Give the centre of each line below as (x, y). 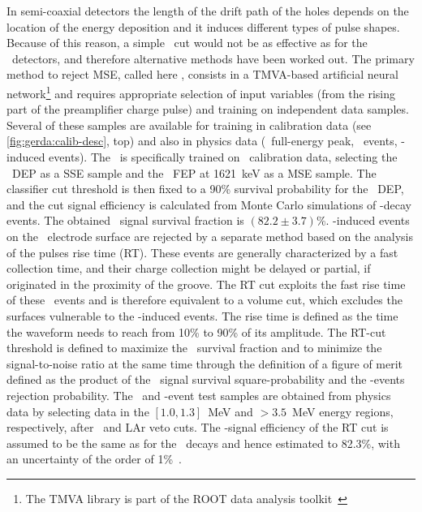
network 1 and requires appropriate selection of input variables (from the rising (201, 92)
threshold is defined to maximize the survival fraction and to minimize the (194, 348)
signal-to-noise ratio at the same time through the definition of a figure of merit (205, 363)
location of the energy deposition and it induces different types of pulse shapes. (203, 26)
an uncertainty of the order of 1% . (94, 459)
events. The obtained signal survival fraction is (125, 220)
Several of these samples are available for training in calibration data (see (189, 125)
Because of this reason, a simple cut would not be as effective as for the (187, 43)
